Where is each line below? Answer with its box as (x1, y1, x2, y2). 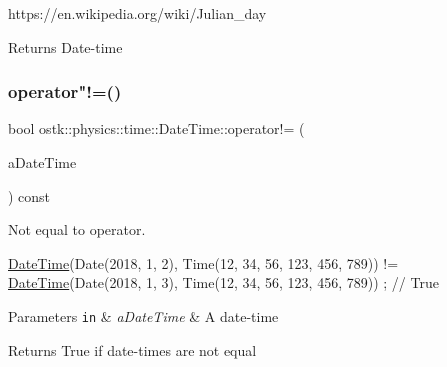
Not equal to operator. (8, 219, 146, 240)
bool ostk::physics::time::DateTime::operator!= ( (8, 118, 305, 139)
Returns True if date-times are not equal (8, 339, 257, 360)
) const (8, 185, 51, 206)
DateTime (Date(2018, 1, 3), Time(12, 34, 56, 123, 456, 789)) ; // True (8, 272, 439, 293)
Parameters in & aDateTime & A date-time (8, 305, 279, 326)
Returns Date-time (8, 36, 123, 57)
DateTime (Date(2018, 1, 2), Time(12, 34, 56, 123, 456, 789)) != (8, 252, 399, 273)
